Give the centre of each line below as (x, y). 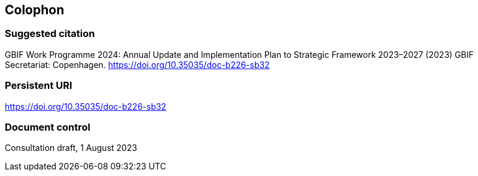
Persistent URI (39, 86)
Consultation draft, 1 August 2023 (71, 148)
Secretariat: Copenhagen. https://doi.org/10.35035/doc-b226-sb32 (137, 64)
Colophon (35, 10)
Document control (48, 127)
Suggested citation (50, 34)
